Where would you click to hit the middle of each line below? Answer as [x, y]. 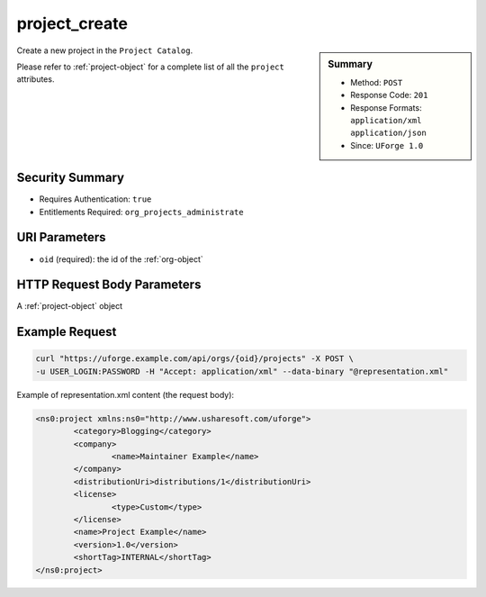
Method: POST [377, 82]
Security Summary [71, 178]
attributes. [36, 79]
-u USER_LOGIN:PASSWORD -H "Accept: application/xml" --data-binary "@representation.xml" [242, 371]
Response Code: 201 [389, 95]
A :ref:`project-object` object [70, 306]
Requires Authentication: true [95, 199]
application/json [388, 133]
